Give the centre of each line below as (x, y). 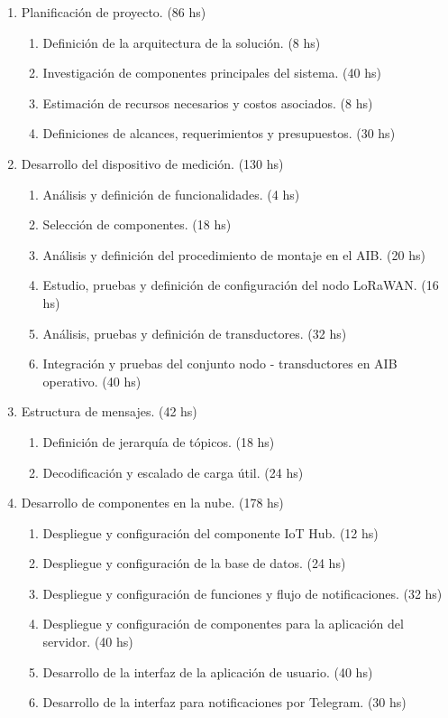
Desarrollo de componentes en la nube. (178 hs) (152, 503)
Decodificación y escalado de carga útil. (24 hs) (173, 472)
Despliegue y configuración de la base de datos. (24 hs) (194, 563)
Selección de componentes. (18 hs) (137, 224)
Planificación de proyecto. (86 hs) (114, 12)
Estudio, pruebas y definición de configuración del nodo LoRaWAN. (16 (241, 285)
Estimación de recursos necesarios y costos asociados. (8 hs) (208, 103)
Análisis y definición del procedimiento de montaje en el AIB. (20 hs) (234, 254)
